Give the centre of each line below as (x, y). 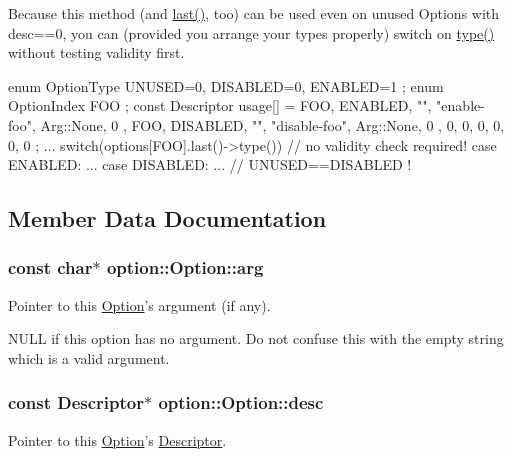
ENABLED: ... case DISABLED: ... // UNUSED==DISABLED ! (210, 164)
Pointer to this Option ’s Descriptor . (117, 439)
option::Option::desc (241, 402)
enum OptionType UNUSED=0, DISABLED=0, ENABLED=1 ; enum (226, 85)
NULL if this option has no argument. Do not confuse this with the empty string (256, 338)
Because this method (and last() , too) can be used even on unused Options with (254, 13)
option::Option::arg (185, 267)
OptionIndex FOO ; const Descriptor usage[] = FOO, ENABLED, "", (220, 105)
